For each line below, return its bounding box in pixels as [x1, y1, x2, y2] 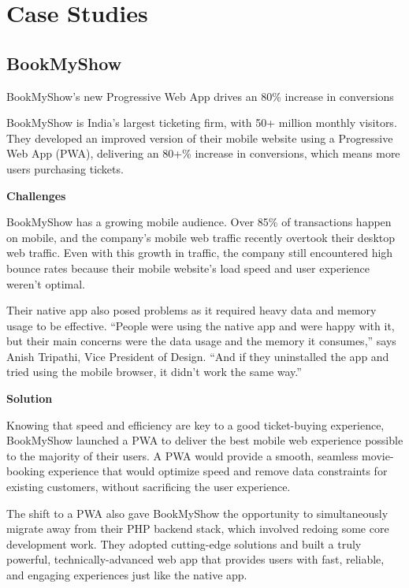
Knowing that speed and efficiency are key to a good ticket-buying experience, [6, 416, 385, 433]
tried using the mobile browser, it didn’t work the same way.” [6, 363, 302, 380]
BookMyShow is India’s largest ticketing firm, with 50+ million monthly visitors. [6, 114, 397, 131]
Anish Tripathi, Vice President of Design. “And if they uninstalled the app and [6, 348, 389, 364]
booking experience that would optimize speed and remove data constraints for [6, 463, 388, 479]
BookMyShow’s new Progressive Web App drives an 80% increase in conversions [6, 87, 394, 104]
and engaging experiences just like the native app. [6, 567, 247, 583]
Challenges [6, 187, 66, 203]
